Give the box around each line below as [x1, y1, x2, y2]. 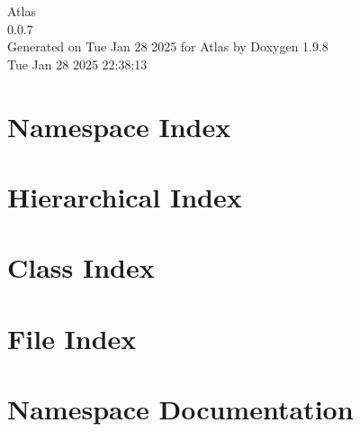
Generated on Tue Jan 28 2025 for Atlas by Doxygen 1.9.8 [7, 37, 328, 56]
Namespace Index [7, 107, 231, 144]
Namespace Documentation [7, 391, 354, 427]
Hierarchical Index [7, 178, 242, 215]
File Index [7, 319, 137, 356]
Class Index [7, 249, 155, 286]
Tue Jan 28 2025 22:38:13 [7, 54, 148, 73]
